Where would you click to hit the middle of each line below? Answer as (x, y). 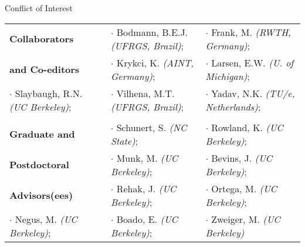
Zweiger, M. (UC (246, 219)
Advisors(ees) (41, 195)
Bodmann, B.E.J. (152, 32)
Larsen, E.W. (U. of (253, 62)
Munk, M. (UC (147, 158)
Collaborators (42, 39)
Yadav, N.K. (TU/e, (253, 93)
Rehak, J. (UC (146, 188)
